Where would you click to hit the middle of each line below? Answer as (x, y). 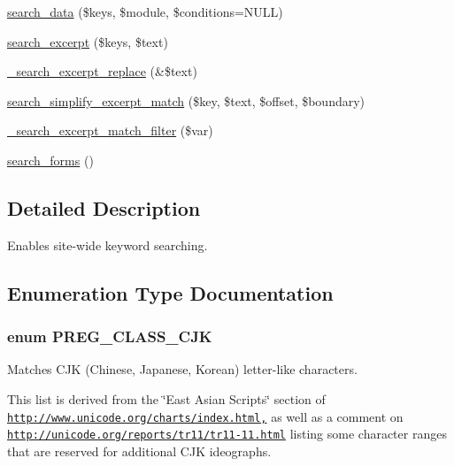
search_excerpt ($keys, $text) (88, 41)
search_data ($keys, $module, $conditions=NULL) (145, 11)
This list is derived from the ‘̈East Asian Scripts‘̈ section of (166, 398)
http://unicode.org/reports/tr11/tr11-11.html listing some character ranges (227, 434)
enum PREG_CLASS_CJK (110, 336)
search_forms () (50, 160)
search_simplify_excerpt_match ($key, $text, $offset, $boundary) (186, 100)
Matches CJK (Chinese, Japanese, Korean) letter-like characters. (182, 369)
